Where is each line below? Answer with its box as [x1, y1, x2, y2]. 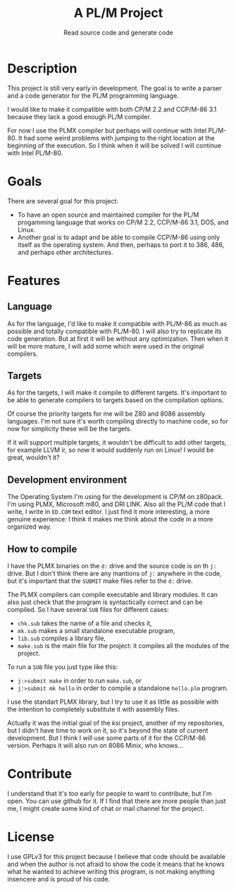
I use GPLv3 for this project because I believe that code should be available [7, 852, 225, 860]
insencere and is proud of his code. [7, 874, 111, 883]
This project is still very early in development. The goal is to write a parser [7, 83, 222, 92]
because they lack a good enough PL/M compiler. [7, 112, 151, 121]
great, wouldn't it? [7, 453, 60, 462]
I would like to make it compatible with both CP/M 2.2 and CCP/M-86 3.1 [7, 104, 217, 114]
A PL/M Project [73, 5, 163, 21]
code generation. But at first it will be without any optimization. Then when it [7, 334, 229, 343]
